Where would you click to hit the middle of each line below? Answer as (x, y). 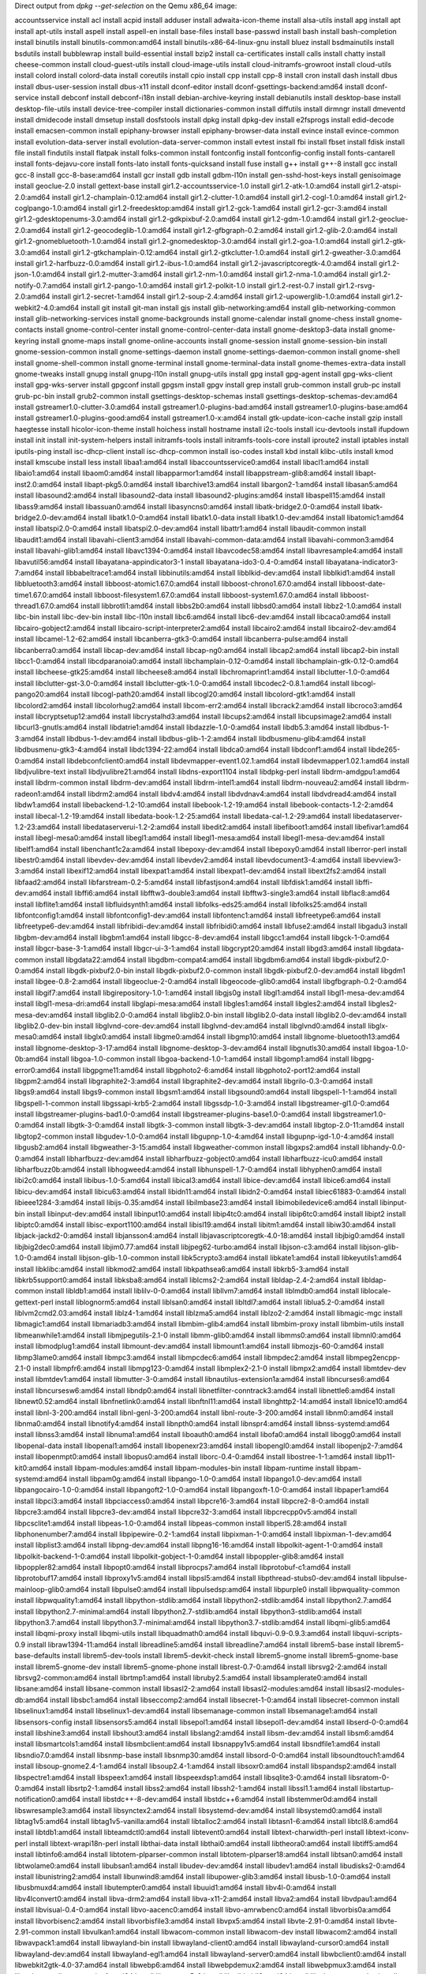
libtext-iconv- (387, 1833)
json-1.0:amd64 (40, 274)
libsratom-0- (369, 1777)
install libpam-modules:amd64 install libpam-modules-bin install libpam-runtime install (194, 1468)
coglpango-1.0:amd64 (50, 208)
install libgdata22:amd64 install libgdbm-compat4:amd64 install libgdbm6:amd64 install (188, 959)
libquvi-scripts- (377, 1634)
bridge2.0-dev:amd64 (50, 517)
